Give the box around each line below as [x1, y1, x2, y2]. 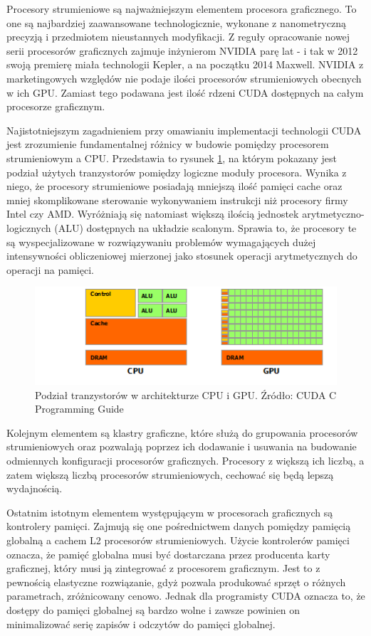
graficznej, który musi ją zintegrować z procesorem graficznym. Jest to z [6, 561, 320, 576]
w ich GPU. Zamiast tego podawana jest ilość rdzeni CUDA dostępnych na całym [6, 85, 364, 100]
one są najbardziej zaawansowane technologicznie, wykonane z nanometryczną [6, 15, 346, 30]
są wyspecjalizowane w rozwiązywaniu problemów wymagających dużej [6, 234, 316, 249]
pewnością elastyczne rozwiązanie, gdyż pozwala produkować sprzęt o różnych [6, 574, 346, 589]
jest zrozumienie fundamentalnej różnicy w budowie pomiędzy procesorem [6, 137, 329, 152]
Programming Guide [35, 401, 124, 416]
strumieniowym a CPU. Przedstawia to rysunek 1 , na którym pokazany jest [6, 150, 338, 165]
